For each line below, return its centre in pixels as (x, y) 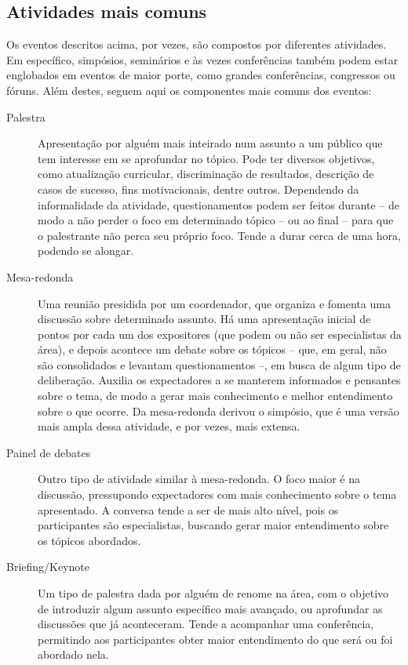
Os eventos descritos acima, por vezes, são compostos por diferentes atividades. (197, 44)
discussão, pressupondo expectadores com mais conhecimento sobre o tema (217, 494)
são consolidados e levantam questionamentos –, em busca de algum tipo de (219, 364)
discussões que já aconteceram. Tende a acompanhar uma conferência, (206, 624)
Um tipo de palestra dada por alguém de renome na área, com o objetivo (213, 593)
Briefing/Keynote (48, 567)
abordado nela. (73, 654)
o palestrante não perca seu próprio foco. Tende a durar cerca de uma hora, (219, 235)
